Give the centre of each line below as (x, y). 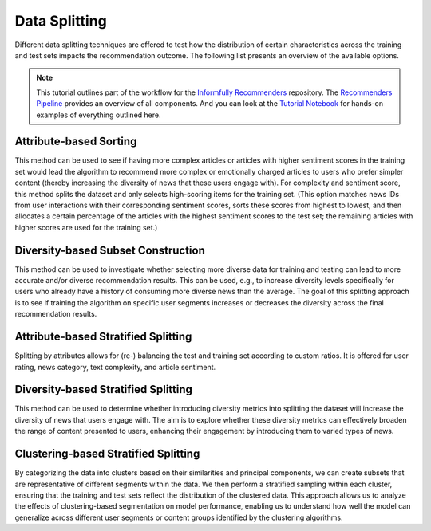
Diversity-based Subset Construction (110, 250)
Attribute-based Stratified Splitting (103, 337)
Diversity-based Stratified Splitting (104, 389)
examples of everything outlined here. (99, 115)
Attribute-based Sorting (76, 142)
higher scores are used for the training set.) (86, 227)
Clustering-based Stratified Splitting (107, 454)
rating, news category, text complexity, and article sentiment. (115, 367)
